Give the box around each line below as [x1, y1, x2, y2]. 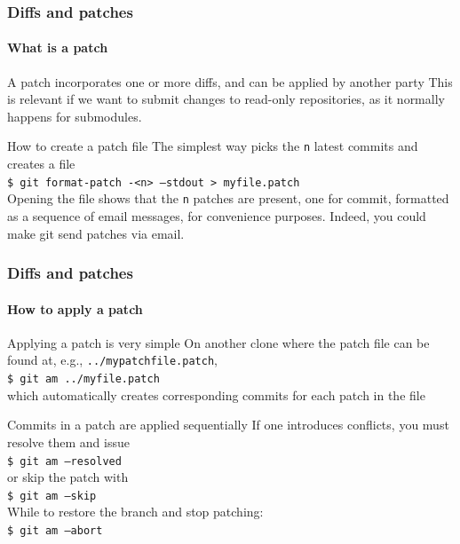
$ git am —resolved [7, 454, 122, 468]
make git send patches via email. [7, 224, 185, 242]
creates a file [7, 154, 75, 173]
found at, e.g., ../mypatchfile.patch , [7, 351, 218, 369]
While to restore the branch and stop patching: [7, 502, 264, 521]
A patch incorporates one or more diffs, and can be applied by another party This [7, 72, 453, 91]
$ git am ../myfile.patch [7, 373, 160, 386]
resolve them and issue [7, 432, 130, 451]
